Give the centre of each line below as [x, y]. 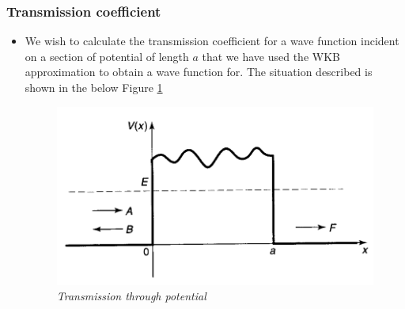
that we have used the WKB [271, 56]
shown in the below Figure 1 [94, 87]
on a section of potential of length [107, 56]
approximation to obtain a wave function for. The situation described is [199, 72]
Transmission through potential [131, 296]
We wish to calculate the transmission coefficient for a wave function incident [212, 41]
